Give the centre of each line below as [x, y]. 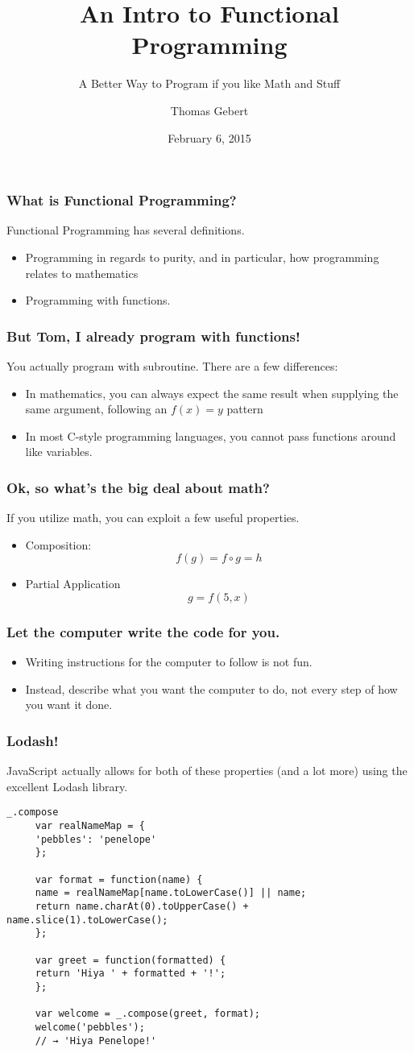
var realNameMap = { [90, 826]
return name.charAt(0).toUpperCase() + [142, 906]
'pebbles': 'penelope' [96, 839]
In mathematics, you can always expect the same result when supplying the [212, 393]
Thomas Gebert [209, 110]
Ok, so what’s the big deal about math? [138, 487]
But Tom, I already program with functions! [153, 336]
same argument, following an [96, 409]
